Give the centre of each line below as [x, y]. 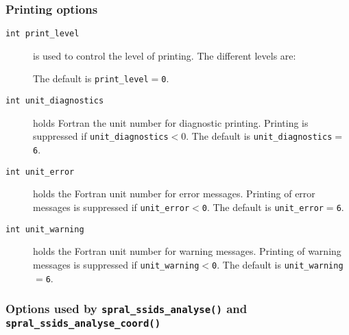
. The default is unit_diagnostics [259, 136]
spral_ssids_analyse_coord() [83, 323]
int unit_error [40, 172]
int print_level [43, 34]
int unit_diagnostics [55, 101]
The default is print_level [91, 78]
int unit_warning [45, 229]
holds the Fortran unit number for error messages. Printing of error [174, 194]
